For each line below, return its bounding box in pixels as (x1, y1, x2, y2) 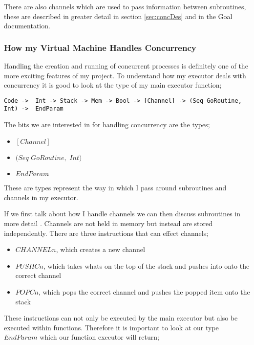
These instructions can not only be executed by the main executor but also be (4, 313, 238, 323)
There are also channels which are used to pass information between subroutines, (4, 1, 246, 11)
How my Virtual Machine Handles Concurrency (4, 41, 196, 53)
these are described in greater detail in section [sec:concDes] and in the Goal (4, 11, 233, 21)
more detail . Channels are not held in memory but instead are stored (4, 218, 213, 229)
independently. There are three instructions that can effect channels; (4, 228, 209, 238)
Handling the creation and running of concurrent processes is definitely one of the (4, 61, 248, 70)
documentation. (4, 21, 50, 31)
